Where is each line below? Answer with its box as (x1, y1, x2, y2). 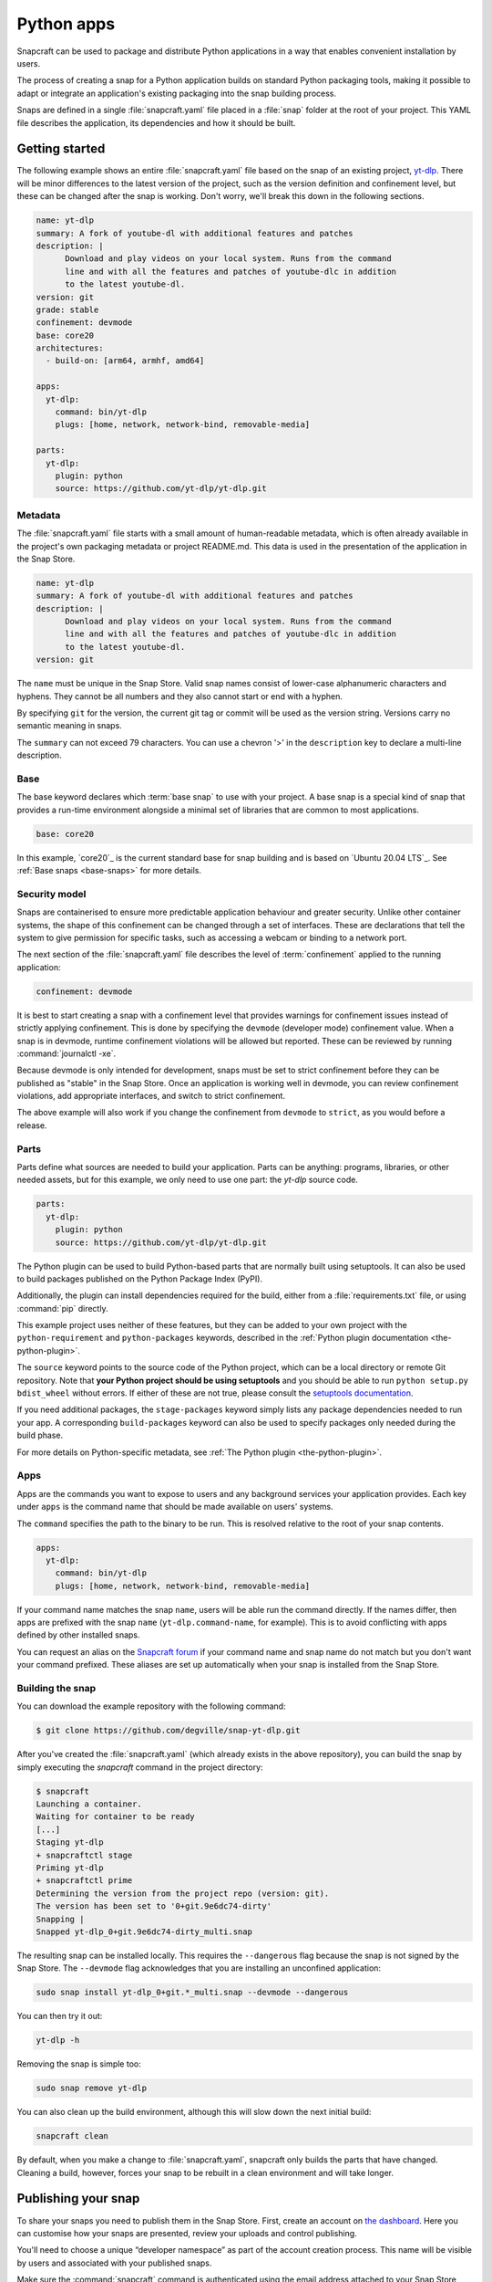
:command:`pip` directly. (16, 1303, 108, 1314)
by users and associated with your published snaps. (16, 2257, 212, 2268)
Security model (16, 887, 87, 900)
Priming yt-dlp (36, 1863, 104, 1873)
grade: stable (36, 304, 99, 315)
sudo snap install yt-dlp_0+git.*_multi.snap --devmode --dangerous (36, 1987, 349, 1998)
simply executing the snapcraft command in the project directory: (16, 1762, 263, 1773)
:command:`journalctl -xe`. (16, 1048, 117, 1059)
